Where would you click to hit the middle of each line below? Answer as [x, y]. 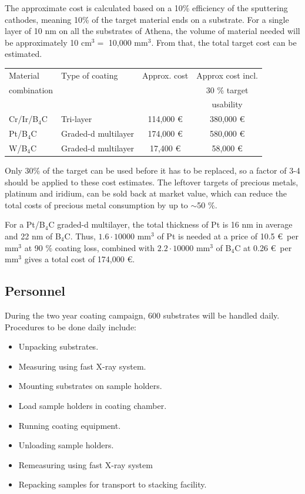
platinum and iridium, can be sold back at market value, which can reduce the [146, 193]
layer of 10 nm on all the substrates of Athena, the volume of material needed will [152, 31]
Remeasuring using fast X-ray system [86, 464]
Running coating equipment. [70, 425]
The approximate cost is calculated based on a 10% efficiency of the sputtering [146, 8]
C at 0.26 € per [263, 247]
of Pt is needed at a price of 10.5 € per [228, 236]
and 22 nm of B [33, 236]
